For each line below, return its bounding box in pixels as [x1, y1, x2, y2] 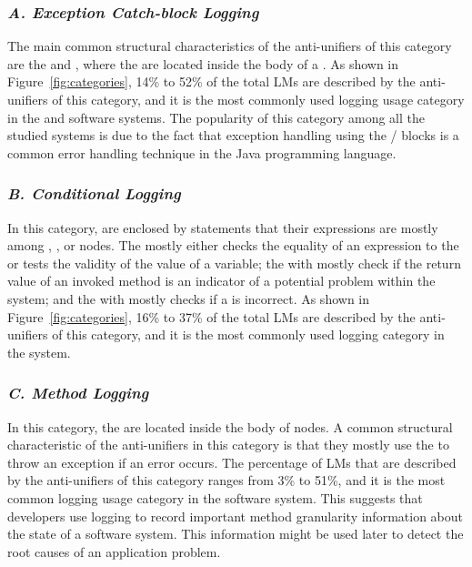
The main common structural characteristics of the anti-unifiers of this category [7, 36, 452, 56]
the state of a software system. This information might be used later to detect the [7, 524, 464, 543]
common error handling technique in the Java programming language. [7, 143, 397, 162]
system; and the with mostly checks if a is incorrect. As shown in [7, 289, 370, 308]
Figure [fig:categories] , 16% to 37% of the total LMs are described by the [7, 307, 416, 326]
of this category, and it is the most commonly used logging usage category [52, 90, 465, 108]
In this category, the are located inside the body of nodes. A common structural [7, 417, 453, 436]
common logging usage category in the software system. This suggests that [7, 488, 423, 507]
